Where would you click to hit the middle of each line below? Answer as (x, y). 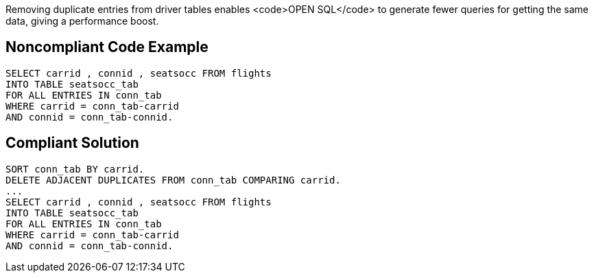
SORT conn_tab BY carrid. (75, 169)
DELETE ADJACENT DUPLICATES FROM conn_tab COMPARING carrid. (173, 180)
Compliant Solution (72, 143)
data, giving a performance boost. (82, 21)
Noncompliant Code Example (107, 47)
